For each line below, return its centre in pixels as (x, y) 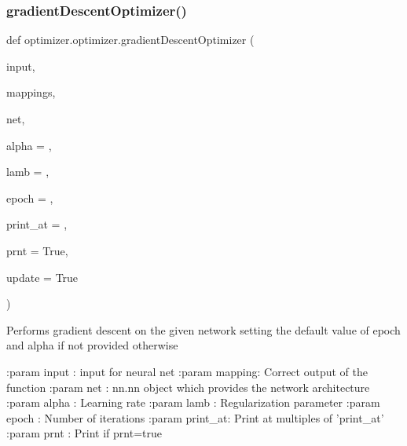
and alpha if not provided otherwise (92, 345)
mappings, (31, 92)
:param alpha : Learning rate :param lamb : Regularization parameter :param (193, 402)
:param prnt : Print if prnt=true (84, 433)
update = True (42, 277)
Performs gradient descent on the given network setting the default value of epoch (203, 329)
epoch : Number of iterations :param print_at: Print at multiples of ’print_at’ (195, 417)
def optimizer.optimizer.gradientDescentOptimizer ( (130, 40)
